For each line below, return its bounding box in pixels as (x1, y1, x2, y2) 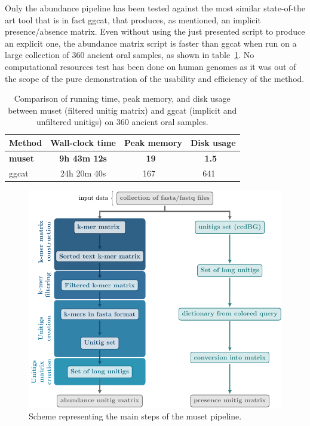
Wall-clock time (50, 136, 116, 148)
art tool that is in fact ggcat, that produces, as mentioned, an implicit (5, 13, 261, 26)
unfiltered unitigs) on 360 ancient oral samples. (36, 115, 208, 128)
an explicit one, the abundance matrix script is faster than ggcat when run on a (5, 36, 297, 49)
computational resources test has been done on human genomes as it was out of (5, 60, 296, 72)
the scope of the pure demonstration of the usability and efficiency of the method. (5, 72, 305, 84)
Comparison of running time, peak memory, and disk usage (14, 92, 231, 105)
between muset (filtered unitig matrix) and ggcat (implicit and (8, 104, 237, 116)
